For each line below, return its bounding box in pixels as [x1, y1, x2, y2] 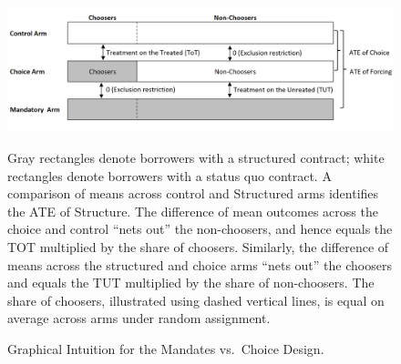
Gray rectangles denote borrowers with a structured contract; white [7, 148, 385, 167]
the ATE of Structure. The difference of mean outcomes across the [7, 201, 378, 220]
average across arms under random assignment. [7, 308, 271, 328]
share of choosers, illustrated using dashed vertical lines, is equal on [7, 290, 385, 309]
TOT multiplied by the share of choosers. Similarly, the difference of [7, 238, 389, 257]
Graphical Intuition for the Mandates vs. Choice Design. [7, 339, 324, 358]
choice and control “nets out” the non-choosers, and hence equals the [7, 219, 393, 238]
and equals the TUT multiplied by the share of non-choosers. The [7, 273, 375, 292]
